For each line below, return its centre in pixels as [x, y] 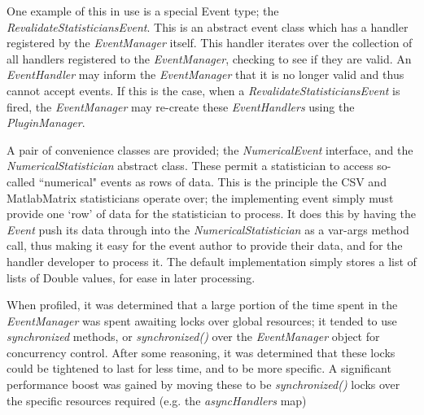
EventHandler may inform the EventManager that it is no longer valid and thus [205, 74]
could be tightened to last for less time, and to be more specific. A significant [199, 368]
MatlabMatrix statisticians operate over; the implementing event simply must [200, 197]
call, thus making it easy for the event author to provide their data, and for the [205, 245]
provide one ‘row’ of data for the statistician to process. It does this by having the [212, 214]
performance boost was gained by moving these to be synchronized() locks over [203, 384]
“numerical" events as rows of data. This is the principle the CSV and [212, 181]
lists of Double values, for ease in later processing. [131, 277]
